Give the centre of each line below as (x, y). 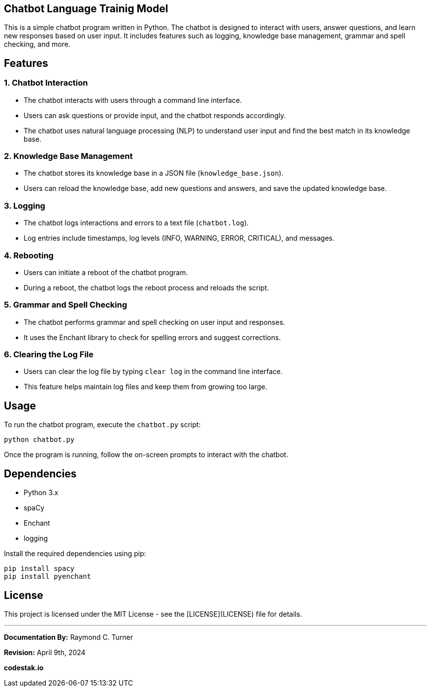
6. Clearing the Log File (49, 355)
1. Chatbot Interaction (46, 83)
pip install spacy (39, 569)
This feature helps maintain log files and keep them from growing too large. (145, 387)
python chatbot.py (39, 440)
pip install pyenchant (48, 577)
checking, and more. (37, 44)
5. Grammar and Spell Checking (66, 305)
